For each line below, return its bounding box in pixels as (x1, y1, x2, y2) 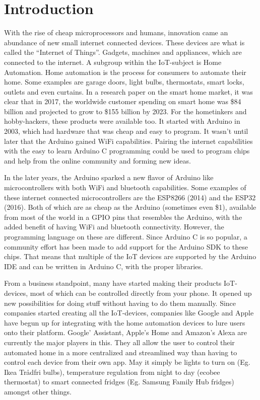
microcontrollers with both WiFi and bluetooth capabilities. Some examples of (4, 182, 246, 193)
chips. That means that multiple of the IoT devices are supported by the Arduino (4, 251, 256, 262)
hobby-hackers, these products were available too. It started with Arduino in (4, 116, 240, 126)
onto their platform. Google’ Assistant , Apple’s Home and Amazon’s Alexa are (4, 327, 247, 338)
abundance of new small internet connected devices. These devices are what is (4, 37, 245, 47)
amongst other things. (4, 386, 72, 396)
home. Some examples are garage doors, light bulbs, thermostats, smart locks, (4, 76, 244, 87)
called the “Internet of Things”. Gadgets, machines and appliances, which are (4, 47, 242, 57)
